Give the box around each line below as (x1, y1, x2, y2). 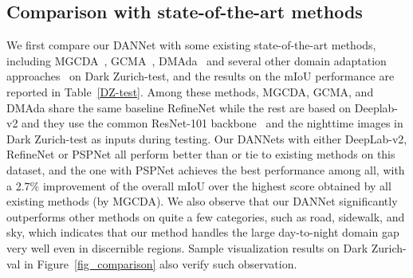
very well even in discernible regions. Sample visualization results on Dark (6, 239, 368, 256)
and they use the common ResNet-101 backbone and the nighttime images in (22, 115, 403, 131)
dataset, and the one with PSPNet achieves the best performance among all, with (6, 161, 405, 178)
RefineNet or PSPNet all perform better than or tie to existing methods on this (6, 146, 395, 162)
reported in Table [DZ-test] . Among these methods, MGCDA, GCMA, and (6, 83, 374, 100)
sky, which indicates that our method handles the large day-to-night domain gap (6, 224, 399, 241)
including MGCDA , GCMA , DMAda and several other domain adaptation (6, 52, 387, 69)
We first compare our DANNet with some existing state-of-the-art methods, (6, 37, 376, 53)
